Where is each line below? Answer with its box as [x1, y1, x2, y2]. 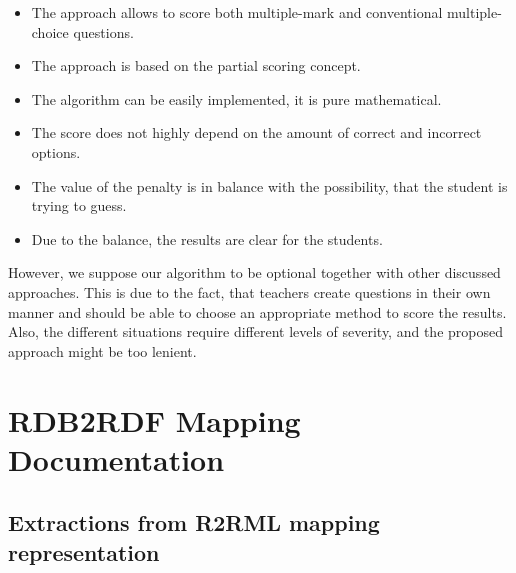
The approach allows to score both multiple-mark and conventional [31, 2, 443, 22]
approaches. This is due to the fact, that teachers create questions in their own [8, 281, 491, 302]
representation [8, 536, 160, 567]
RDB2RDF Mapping [8, 399, 301, 440]
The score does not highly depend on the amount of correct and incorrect [31, 122, 482, 143]
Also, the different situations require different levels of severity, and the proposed [8, 321, 503, 342]
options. [31, 141, 81, 162]
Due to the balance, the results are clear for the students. [31, 228, 383, 249]
